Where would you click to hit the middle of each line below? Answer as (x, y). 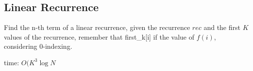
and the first (222, 27)
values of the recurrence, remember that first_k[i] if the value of (99, 36)
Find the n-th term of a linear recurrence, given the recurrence (97, 27)
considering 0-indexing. (38, 46)
